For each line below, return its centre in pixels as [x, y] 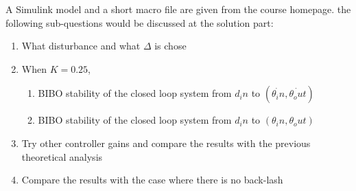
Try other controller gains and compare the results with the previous [166, 143]
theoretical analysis [62, 156]
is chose [170, 46]
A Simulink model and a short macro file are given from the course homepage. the [178, 9]
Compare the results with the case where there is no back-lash [152, 180]
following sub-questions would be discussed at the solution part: [140, 22]
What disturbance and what [81, 46]
